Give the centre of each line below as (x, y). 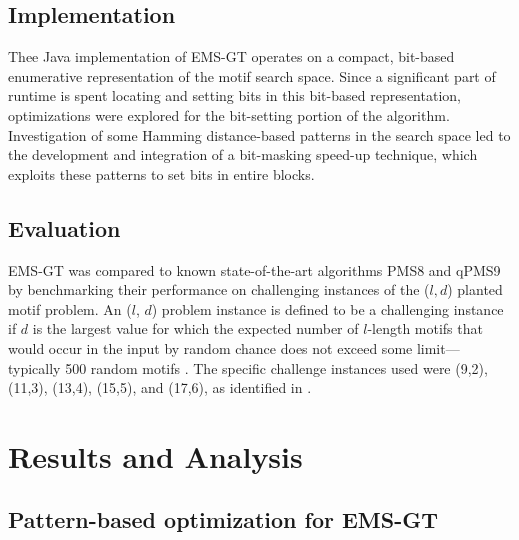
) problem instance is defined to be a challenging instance (327, 308)
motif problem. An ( (70, 308)
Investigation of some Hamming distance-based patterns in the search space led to (259, 134)
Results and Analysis (155, 455)
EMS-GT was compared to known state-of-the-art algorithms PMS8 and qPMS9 (254, 269)
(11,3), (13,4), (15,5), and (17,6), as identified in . (160, 387)
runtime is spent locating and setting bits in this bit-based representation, (234, 95)
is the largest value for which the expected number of (195, 328)
